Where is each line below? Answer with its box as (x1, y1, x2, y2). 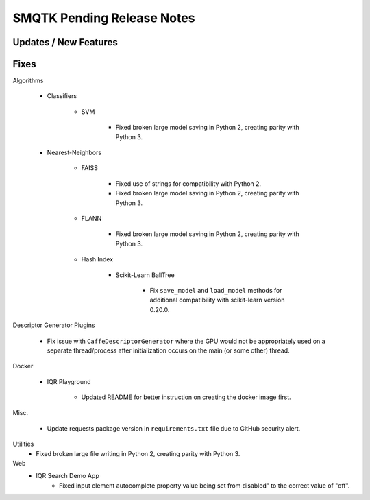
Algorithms (12, 76, 44, 85)
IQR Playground (47, 377, 92, 385)
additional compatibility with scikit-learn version (149, 296, 285, 305)
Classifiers (47, 92, 77, 100)
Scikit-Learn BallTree (115, 271, 175, 279)
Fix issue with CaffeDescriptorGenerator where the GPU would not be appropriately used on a (47, 337, 325, 345)
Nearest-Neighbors (47, 148, 102, 157)
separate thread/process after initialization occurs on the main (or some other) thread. (47, 346, 291, 355)
